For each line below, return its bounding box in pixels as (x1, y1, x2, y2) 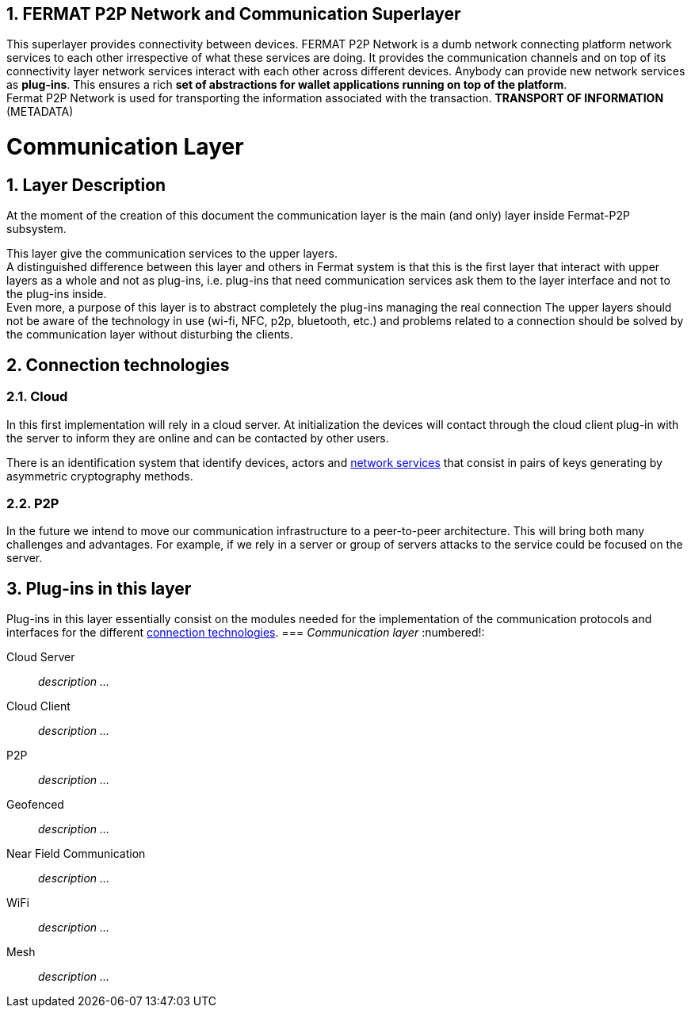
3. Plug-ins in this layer (6, 578, 192, 599)
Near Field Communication (6, 847, 146, 861)
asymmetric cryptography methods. (6, 469, 193, 483)
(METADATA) (6, 105, 74, 119)
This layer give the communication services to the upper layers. (6, 247, 338, 261)
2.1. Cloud (6, 388, 68, 405)
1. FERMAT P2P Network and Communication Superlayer (6, 4, 461, 24)
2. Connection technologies (6, 354, 230, 375)
